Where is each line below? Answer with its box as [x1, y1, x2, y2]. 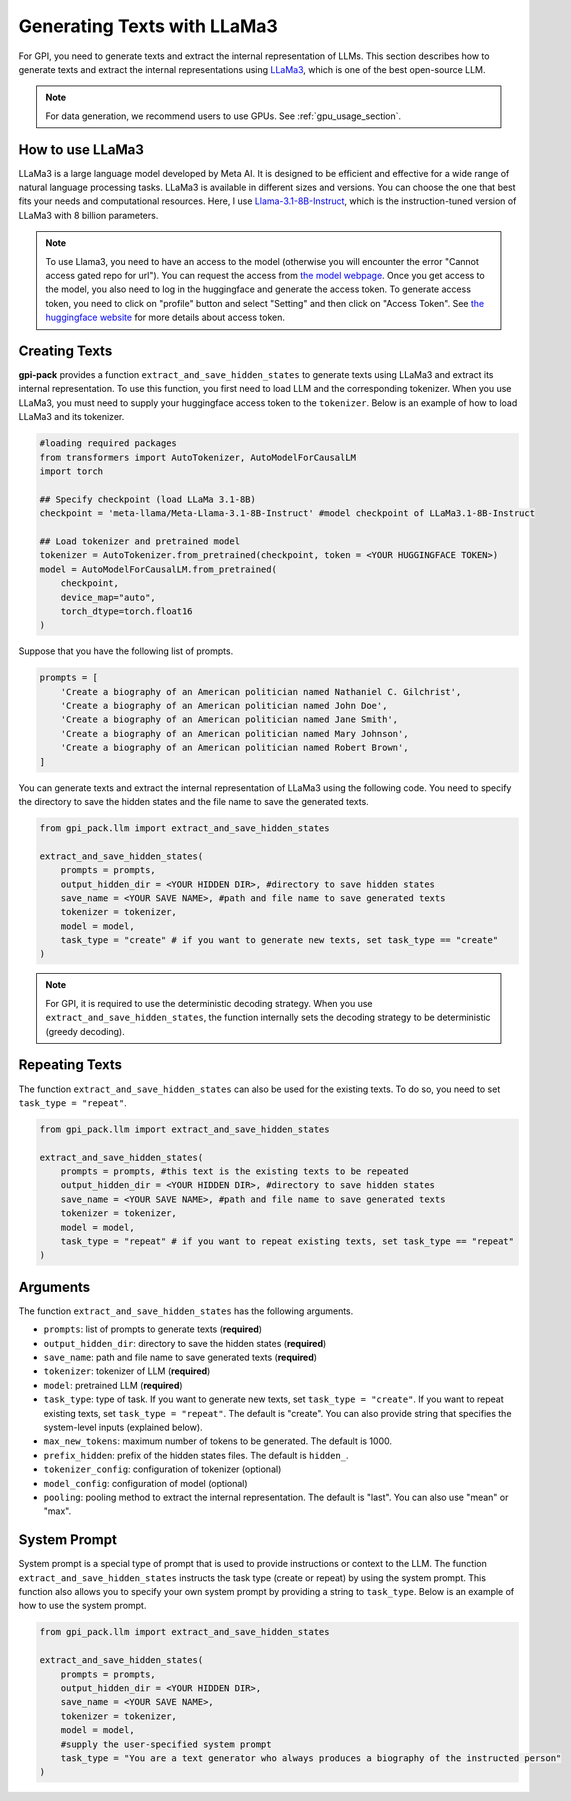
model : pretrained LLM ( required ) [43, 1379, 184, 1391]
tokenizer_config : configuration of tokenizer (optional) [43, 1463, 282, 1475]
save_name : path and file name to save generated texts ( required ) [43, 1351, 318, 1364]
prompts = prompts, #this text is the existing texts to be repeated [60, 1166, 409, 1177]
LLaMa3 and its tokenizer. [18, 411, 125, 423]
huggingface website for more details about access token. [45, 311, 285, 324]
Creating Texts [18, 342, 113, 359]
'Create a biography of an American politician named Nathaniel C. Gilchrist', [60, 686, 462, 697]
